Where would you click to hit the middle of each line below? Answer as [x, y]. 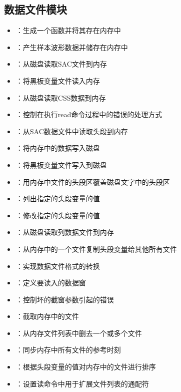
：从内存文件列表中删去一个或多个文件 [79, 333]
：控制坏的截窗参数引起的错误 [65, 299]
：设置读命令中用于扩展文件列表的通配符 [82, 383]
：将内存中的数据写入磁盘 [58, 148]
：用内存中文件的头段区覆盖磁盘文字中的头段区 [93, 181]
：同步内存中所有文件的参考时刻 [68, 350]
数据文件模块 [35, 9]
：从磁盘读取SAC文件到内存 [61, 64]
